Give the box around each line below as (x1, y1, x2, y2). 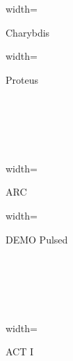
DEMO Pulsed (6, 232, 68, 246)
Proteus (6, 72, 38, 87)
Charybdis (6, 25, 50, 39)
